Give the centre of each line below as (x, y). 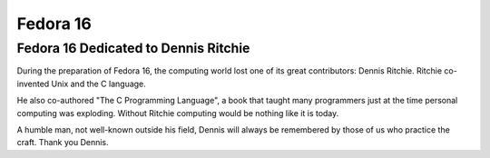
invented (33, 84)
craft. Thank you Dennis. (63, 143)
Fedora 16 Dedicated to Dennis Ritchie (133, 48)
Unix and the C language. (99, 84)
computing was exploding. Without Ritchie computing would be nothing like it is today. (178, 113)
